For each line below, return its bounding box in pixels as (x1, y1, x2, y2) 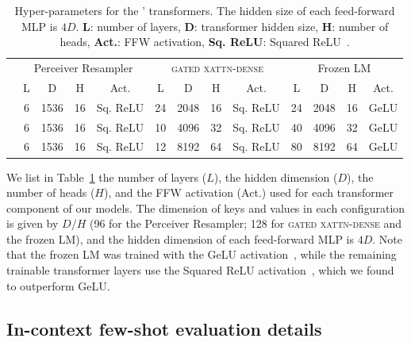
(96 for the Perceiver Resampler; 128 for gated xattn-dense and (89, 215, 402, 232)
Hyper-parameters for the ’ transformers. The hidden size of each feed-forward (14, 2, 395, 18)
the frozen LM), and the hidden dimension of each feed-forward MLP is (6, 230, 354, 247)
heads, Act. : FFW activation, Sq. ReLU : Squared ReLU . (60, 33, 350, 50)
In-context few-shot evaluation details (6, 316, 322, 340)
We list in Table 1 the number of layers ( (6, 168, 207, 185)
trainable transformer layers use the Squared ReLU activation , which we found (6, 262, 394, 279)
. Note (372, 230, 402, 247)
